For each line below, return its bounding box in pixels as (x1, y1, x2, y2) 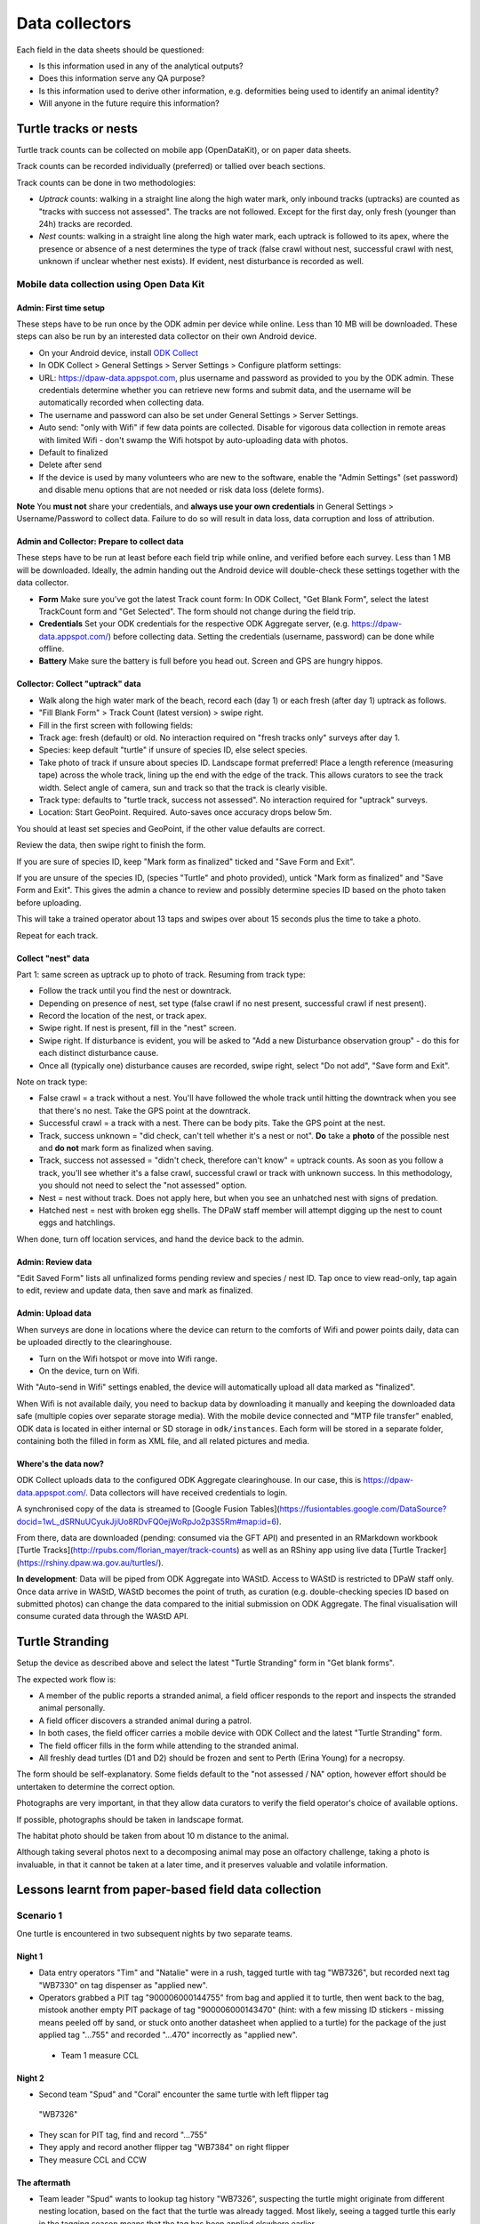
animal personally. (38, 1703, 106, 1713)
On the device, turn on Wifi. (38, 1366, 140, 1376)
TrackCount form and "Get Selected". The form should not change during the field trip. (38, 606, 356, 616)
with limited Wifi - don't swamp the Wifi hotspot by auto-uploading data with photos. (38, 434, 348, 445)
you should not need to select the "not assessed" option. (38, 1180, 248, 1191)
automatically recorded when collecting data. (38, 397, 204, 408)
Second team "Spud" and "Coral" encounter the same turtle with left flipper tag (38, 2089, 329, 2099)
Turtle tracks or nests (16, 121, 138, 136)
